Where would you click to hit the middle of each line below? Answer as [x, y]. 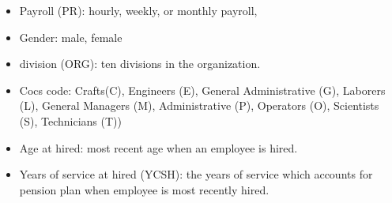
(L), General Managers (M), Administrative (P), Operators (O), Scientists [199, 105]
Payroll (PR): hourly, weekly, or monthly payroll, [138, 10]
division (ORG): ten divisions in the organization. [140, 64]
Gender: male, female [71, 37]
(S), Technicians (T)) [70, 120]
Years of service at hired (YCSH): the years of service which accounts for [196, 174]
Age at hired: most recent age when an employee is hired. [158, 147]
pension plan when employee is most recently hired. [144, 189]
